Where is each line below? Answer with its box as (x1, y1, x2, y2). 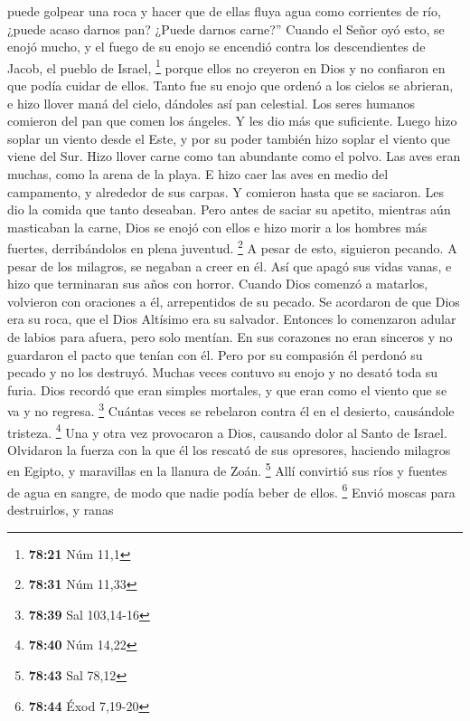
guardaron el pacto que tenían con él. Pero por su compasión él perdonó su (7, 345, 423, 364)
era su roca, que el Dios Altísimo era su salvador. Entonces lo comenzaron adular (7, 309, 456, 328)
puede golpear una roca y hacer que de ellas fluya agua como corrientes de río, (7, 2, 441, 20)
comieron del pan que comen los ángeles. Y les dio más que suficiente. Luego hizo (7, 111, 457, 130)
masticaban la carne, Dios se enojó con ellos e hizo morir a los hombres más (7, 217, 428, 236)
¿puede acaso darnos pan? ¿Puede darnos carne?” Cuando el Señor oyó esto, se (7, 19, 445, 38)
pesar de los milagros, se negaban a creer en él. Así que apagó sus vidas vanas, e (7, 256, 452, 275)
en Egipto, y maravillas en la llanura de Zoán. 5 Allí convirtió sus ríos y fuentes (7, 459, 447, 480)
